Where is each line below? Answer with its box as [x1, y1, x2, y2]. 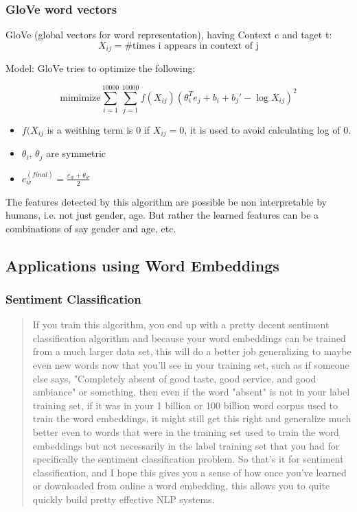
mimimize [60, 93, 101, 103]
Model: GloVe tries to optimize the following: [5, 61, 196, 75]
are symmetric [46, 146, 106, 160]
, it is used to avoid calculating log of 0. [184, 122, 352, 136]
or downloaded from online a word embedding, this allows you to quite [32, 478, 330, 493]
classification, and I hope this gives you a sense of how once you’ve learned [32, 465, 347, 479]
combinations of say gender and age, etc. [5, 221, 176, 235]
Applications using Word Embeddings [5, 254, 279, 276]
